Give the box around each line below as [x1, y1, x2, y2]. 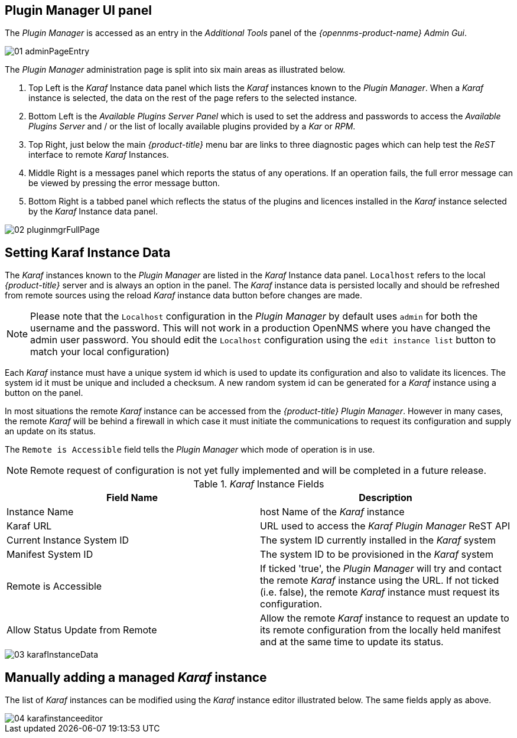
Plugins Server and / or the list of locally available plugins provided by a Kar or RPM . [28, 121, 356, 132]
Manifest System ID [6, 548, 93, 561]
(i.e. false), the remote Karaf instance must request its [260, 586, 500, 599]
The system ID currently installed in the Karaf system [260, 534, 496, 547]
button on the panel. [5, 388, 83, 398]
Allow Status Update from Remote [6, 624, 157, 636]
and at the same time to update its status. [260, 636, 444, 648]
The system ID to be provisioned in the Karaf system [260, 548, 493, 561]
